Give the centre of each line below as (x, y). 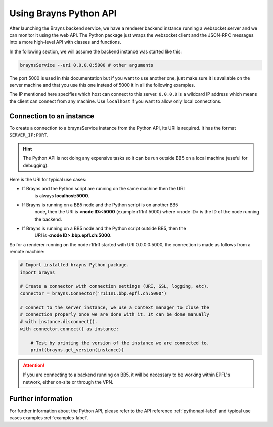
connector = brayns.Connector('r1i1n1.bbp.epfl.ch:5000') (93, 293)
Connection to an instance (52, 116)
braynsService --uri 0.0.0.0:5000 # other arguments (87, 65)
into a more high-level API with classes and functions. (65, 42)
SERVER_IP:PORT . (29, 135)
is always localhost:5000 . (62, 196)
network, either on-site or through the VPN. (68, 382)
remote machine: (27, 252)
